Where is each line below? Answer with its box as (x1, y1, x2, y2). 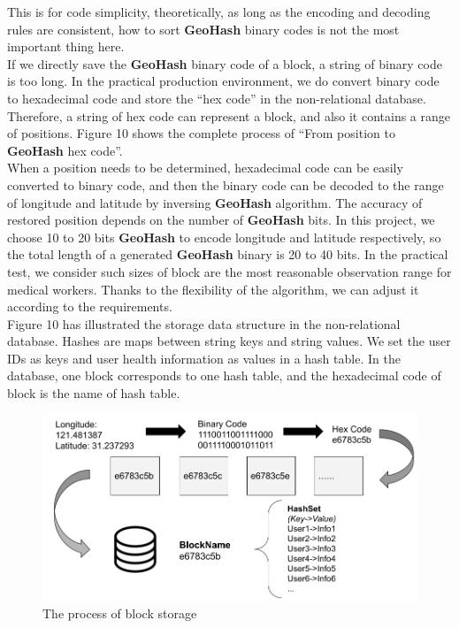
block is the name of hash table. (7, 384, 180, 402)
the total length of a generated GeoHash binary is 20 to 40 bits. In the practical (7, 245, 448, 264)
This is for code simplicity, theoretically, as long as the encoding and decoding (7, 3, 431, 20)
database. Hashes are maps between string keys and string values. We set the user (7, 332, 451, 350)
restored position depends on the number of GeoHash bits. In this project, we (7, 211, 435, 229)
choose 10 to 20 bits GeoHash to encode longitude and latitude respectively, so (7, 227, 441, 246)
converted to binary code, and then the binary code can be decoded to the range (7, 175, 444, 194)
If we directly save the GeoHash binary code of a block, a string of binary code (7, 54, 442, 73)
